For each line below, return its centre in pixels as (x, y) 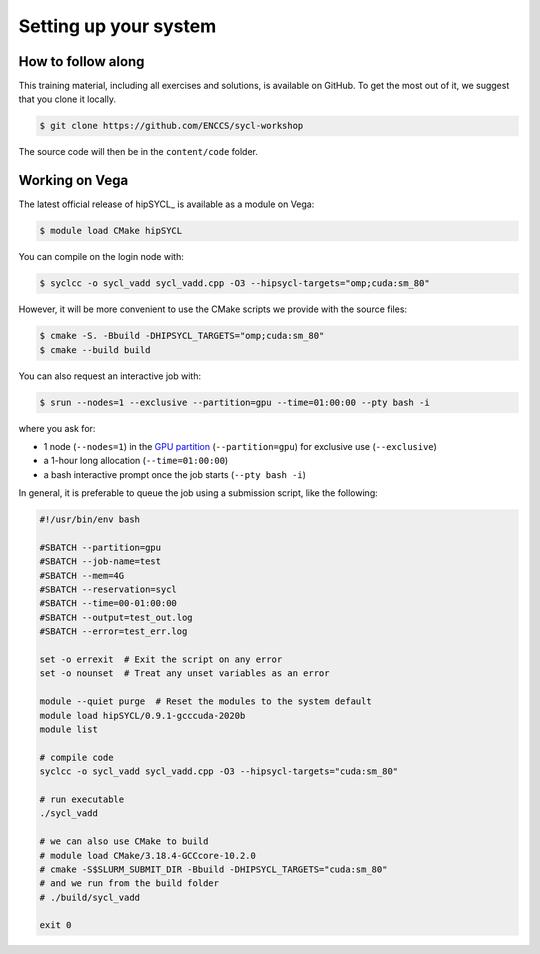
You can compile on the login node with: (101, 257)
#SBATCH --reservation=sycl (108, 589)
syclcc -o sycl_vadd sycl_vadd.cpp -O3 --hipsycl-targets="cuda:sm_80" (219, 771)
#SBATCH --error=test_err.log (113, 631)
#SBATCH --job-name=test (100, 561)
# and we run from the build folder (129, 883)
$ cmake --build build (95, 349)
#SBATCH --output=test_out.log (116, 617)
